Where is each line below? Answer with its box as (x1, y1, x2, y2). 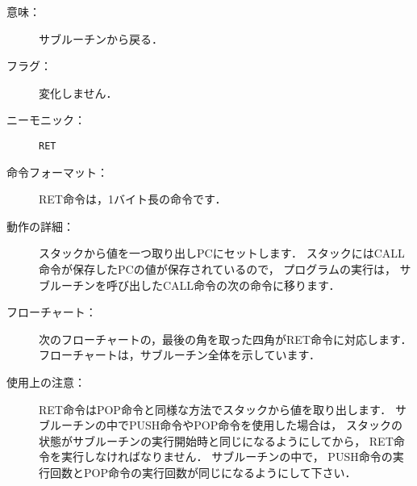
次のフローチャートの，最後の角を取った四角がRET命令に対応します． (39, 330, 412, 347)
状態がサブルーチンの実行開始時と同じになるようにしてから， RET (39, 432, 394, 449)
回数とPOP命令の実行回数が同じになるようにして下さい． (49, 463, 357, 480)
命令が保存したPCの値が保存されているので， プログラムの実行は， (39, 261, 396, 277)
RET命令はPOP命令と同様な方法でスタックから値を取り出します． (39, 400, 392, 417)
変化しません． (39, 84, 118, 101)
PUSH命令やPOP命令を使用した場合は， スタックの (128, 417, 402, 434)
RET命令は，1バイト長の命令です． (39, 191, 227, 207)
